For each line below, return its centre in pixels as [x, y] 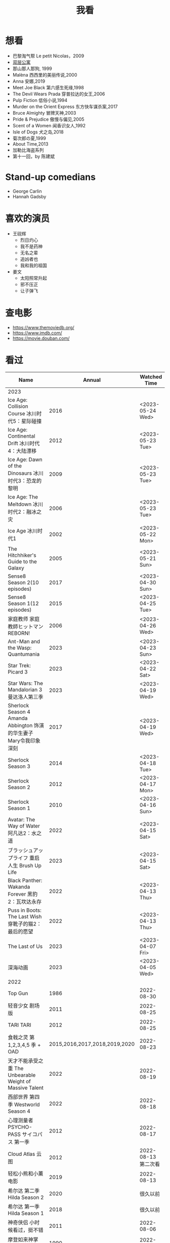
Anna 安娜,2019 [29, 81]
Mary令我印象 [24, 740]
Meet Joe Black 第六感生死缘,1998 [48, 87]
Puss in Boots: [25, 910]
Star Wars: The [25, 683]
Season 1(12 [23, 603]
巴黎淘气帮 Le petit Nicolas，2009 [48, 56]
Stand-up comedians [51, 177]
